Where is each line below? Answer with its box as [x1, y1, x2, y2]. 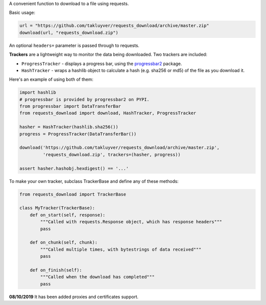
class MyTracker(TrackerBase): [19, 205, 96, 211]
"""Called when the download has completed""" [40, 274, 155, 280]
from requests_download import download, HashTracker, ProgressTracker [19, 110, 197, 116]
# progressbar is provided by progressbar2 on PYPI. [19, 97, 150, 102]
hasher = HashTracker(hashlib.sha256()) [19, 124, 118, 130]
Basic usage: [9, 10, 35, 16]
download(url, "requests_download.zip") [19, 30, 118, 35]
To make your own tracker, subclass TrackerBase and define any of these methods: [9, 178, 179, 184]
